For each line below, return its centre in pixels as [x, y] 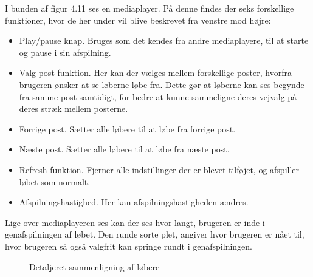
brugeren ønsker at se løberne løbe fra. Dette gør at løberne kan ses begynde [162, 84]
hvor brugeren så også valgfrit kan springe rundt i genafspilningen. [129, 246]
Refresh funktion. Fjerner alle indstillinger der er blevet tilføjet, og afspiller [159, 169]
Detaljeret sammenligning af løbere [95, 266]
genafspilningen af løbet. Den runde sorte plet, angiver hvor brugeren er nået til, [155, 234]
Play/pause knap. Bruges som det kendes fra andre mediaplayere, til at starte [164, 40]
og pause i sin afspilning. [65, 52]
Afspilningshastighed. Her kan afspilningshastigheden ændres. [134, 202]
